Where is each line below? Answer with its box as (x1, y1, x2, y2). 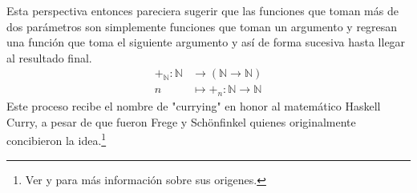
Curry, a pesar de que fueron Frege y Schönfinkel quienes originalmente (6, 113, 356, 130)
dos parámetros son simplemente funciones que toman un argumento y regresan (6, 18, 398, 34)
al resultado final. (6, 49, 92, 66)
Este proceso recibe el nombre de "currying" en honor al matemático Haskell (6, 98, 381, 115)
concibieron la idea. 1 (6, 130, 107, 149)
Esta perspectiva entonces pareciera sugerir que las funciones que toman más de (6, 2, 399, 18)
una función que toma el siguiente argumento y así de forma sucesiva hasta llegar (6, 34, 406, 50)
